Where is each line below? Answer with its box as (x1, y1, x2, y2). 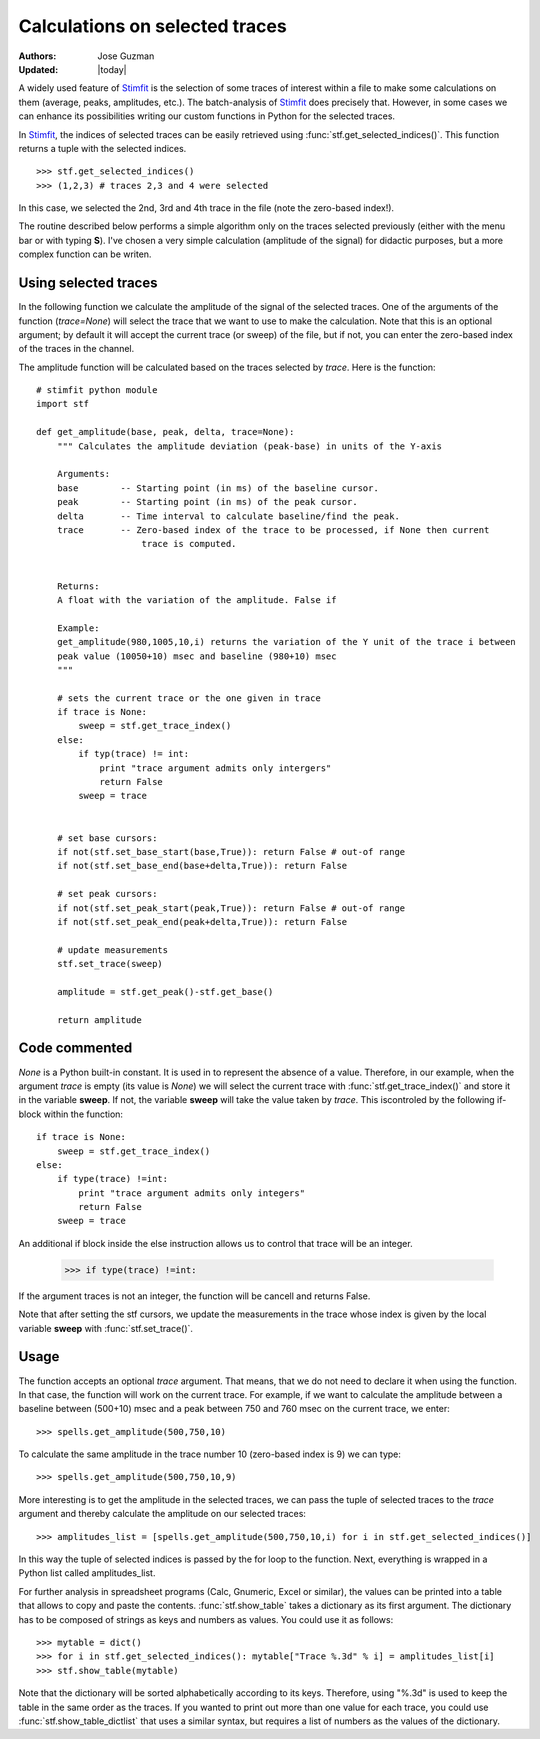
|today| (97, 63, 127, 75)
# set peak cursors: (56, 888, 158, 900)
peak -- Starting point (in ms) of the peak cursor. (56, 496, 359, 508)
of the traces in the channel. (18, 343, 135, 355)
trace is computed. (141, 538, 237, 550)
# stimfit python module (36, 385, 158, 396)
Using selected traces (18, 275, 158, 292)
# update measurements (56, 944, 169, 955)
